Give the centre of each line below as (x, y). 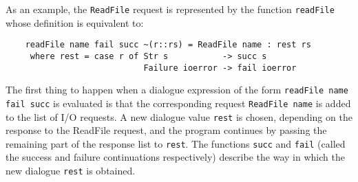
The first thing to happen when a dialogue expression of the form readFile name (177, 90)
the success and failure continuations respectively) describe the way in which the (175, 157)
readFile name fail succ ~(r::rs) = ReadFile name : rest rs (168, 45)
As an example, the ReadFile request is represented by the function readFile (170, 9)
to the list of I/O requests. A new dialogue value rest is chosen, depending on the (179, 116)
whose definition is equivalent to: (75, 22)
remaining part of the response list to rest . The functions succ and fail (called (176, 143)
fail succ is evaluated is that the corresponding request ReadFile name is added (178, 103)
